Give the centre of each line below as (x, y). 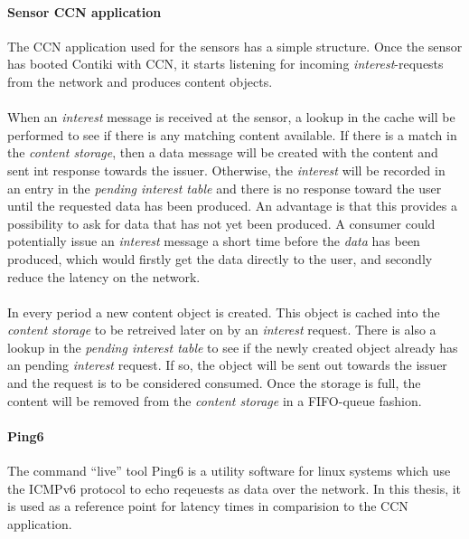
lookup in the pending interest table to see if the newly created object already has (233, 347)
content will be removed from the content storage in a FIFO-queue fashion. (215, 400)
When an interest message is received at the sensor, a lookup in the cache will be (231, 117)
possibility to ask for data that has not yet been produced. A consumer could (221, 223)
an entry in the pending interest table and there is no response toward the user (225, 188)
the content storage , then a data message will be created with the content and (223, 152)
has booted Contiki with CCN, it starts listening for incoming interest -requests (225, 64)
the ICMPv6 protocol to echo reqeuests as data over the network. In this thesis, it (234, 488)
